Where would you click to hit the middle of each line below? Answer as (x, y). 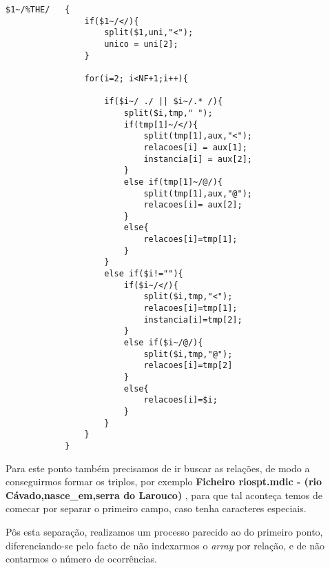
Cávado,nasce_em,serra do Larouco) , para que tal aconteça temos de (164, 495)
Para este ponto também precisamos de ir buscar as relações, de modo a (158, 468)
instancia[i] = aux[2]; (198, 159)
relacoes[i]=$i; (181, 400)
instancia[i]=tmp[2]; (193, 319)
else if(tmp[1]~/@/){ (173, 182)
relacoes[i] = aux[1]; (195, 147)
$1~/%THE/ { (38, 10)
